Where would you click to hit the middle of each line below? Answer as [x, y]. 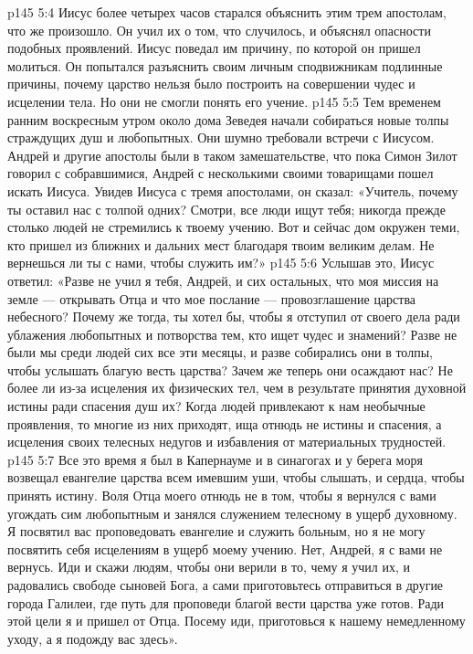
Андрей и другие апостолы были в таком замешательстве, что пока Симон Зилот [232, 155]
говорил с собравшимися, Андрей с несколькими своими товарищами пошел [221, 173]
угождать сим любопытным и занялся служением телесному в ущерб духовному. [232, 513]
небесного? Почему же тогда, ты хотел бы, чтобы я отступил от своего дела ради [234, 316]
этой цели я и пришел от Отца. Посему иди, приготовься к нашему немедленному [236, 621]
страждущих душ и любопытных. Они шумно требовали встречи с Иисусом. [221, 137]
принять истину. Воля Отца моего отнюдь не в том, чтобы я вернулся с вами [222, 496]
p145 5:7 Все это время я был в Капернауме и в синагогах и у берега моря [215, 459]
